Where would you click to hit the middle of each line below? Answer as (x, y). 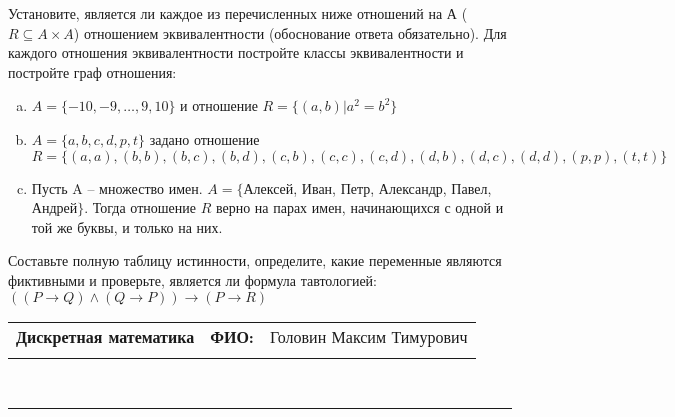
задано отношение (204, 138)
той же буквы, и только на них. (127, 226)
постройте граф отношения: (92, 71)
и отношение (219, 105)
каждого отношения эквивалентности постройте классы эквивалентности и (236, 52)
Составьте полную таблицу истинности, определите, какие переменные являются (255, 260)
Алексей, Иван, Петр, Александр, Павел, (367, 187)
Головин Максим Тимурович (368, 336)
